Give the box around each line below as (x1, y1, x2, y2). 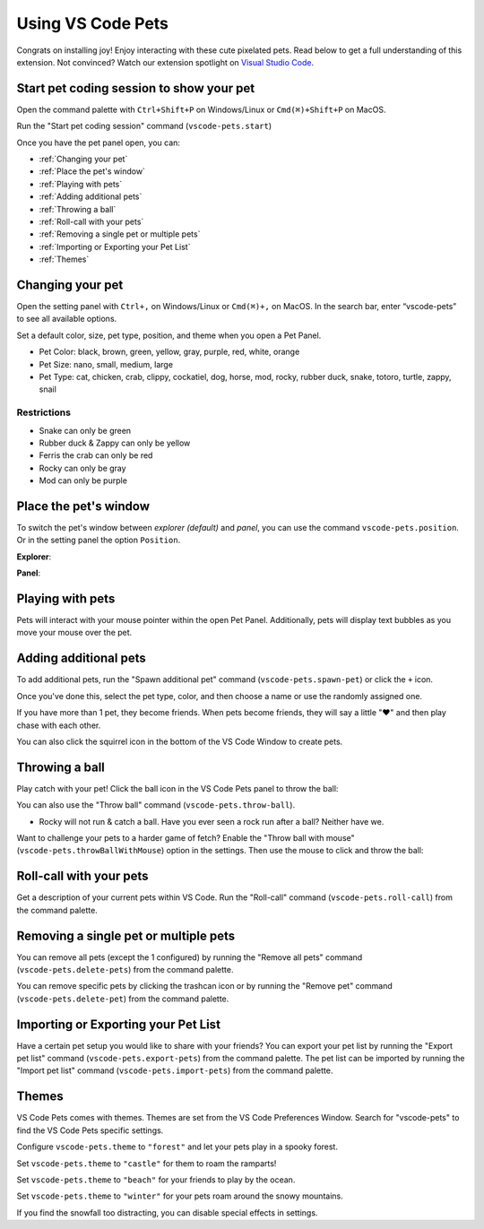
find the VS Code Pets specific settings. (16, 1125, 164, 1136)
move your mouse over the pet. (16, 627, 133, 638)
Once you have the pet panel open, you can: (16, 137, 181, 148)
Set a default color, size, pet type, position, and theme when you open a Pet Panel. (16, 330, 322, 341)
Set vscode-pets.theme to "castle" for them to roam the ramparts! (16, 1157, 277, 1169)
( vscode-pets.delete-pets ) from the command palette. (16, 965, 234, 974)
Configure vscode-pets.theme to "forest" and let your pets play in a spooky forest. (16, 1141, 338, 1152)
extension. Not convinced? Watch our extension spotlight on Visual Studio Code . (16, 56, 314, 67)
